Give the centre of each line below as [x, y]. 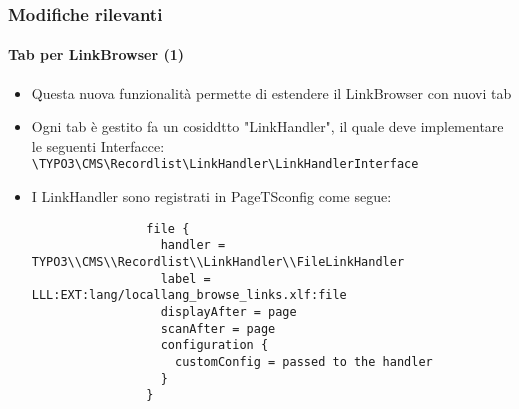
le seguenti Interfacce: [98, 145]
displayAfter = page [228, 311]
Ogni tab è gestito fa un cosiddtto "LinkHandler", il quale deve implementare [267, 126]
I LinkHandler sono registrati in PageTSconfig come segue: [211, 196]
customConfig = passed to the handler [303, 361]
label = [185, 278]
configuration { [214, 345]
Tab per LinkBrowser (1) [96, 54]
